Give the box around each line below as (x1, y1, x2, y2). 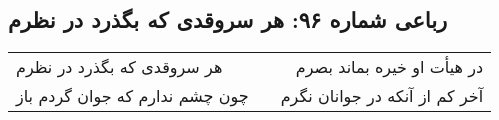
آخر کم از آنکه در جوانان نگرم (280, 84, 484, 108)
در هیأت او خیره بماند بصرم (295, 55, 484, 79)
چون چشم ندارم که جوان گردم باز (16, 84, 249, 108)
